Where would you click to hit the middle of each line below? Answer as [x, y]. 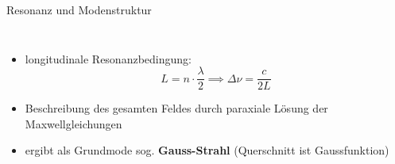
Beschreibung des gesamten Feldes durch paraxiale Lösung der [176, 108]
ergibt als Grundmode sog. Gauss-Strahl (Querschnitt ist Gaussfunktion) [207, 150]
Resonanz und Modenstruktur [79, 10]
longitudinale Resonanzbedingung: [108, 58]
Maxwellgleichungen [74, 123]
